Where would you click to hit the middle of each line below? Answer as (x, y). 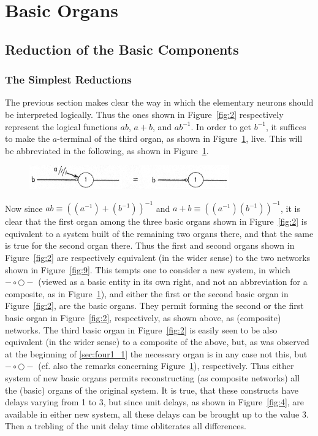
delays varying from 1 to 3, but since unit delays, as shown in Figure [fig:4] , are (155, 402)
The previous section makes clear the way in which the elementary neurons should (159, 102)
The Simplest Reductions (68, 80)
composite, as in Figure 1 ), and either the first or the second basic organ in (147, 293)
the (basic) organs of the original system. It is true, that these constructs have (152, 390)
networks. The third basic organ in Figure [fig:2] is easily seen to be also (141, 329)
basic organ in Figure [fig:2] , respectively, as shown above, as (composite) (143, 317)
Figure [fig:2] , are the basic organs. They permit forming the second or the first (154, 306)
